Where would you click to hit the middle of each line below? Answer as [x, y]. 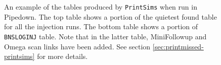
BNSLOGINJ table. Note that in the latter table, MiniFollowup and [105, 36]
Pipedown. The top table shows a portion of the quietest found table [111, 16]
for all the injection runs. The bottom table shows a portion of [101, 26]
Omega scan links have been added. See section [77, 46]
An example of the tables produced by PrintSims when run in [101, 7]
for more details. [62, 56]
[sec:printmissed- [178, 46]
